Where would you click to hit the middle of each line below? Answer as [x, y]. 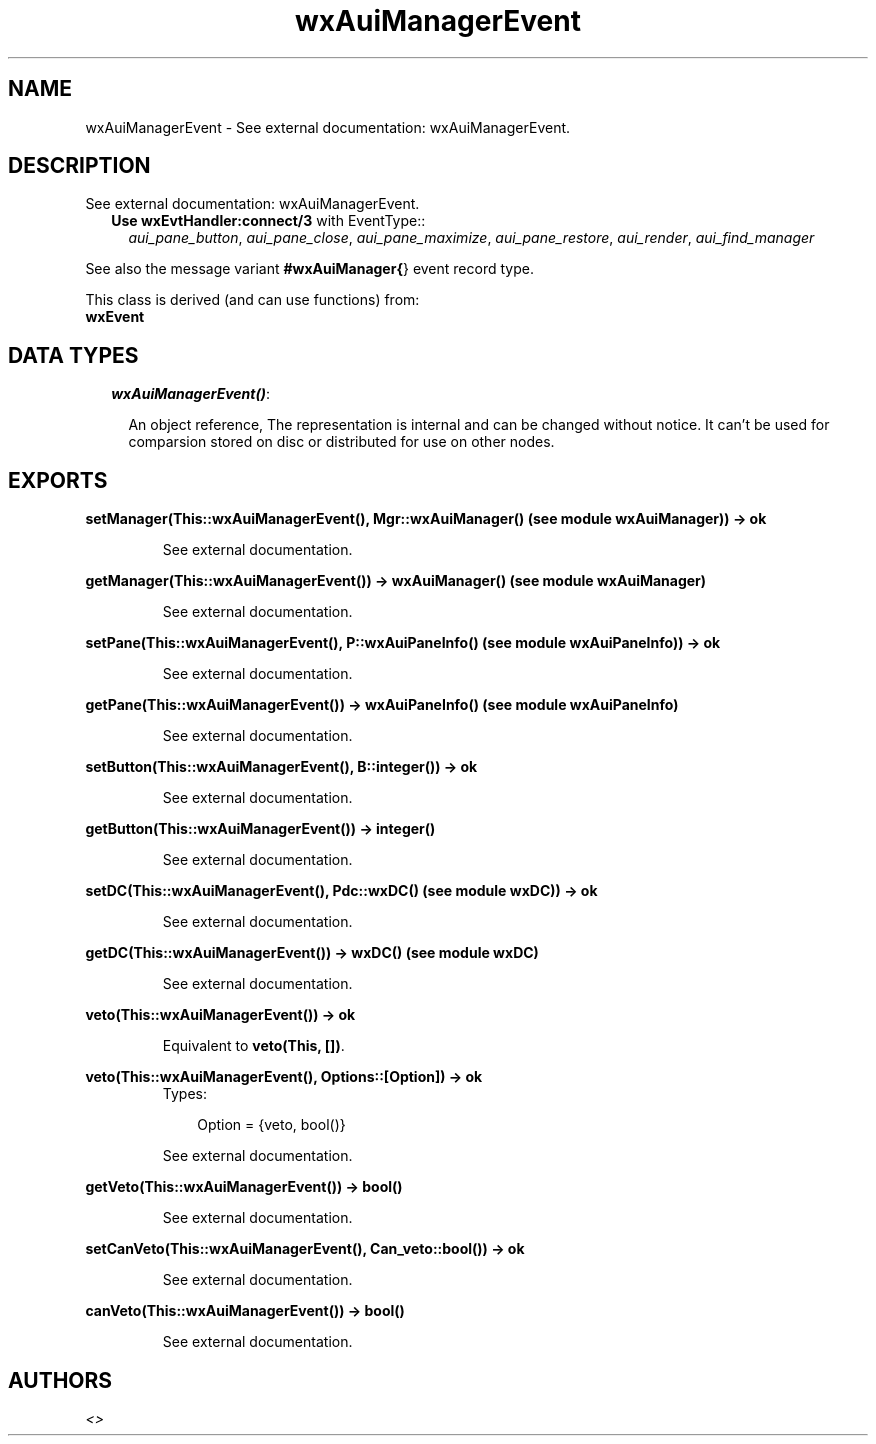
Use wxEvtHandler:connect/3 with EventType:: [268, 221]
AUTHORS [60, 1380]
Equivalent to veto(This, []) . [253, 1046]
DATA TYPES [73, 355]
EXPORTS [58, 480]
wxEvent [115, 317]
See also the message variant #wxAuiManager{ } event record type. [309, 269]
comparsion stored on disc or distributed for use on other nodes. [341, 442]
